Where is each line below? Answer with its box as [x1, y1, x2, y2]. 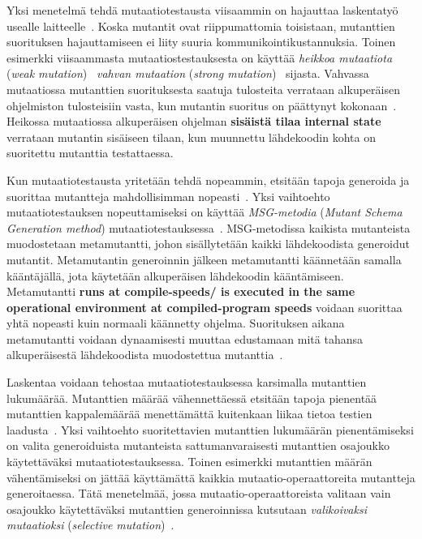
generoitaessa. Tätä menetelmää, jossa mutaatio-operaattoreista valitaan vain [6, 485, 391, 502]
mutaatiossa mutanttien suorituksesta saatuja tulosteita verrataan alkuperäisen [6, 80, 400, 97]
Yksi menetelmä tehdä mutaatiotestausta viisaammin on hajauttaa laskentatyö [6, 2, 398, 18]
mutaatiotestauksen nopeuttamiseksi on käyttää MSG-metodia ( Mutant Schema [6, 203, 403, 220]
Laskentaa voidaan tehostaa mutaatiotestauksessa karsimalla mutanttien [6, 374, 367, 391]
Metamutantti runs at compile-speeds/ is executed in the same [6, 283, 355, 300]
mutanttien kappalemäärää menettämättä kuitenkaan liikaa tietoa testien [6, 405, 372, 422]
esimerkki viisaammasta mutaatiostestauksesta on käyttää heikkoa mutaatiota [6, 49, 393, 66]
